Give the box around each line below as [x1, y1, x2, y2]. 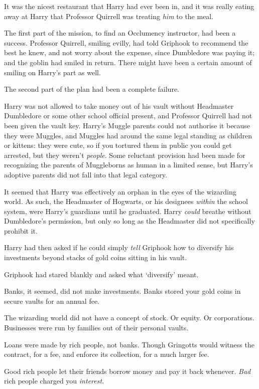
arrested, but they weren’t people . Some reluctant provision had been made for [4, 149, 245, 160]
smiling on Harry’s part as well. [4, 67, 101, 77]
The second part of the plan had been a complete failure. [4, 84, 179, 94]
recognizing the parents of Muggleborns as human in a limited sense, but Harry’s [4, 159, 253, 170]
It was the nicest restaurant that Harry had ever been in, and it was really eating [4, 1, 254, 11]
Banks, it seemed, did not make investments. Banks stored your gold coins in [4, 286, 241, 296]
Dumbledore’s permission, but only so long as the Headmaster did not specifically [4, 216, 255, 226]
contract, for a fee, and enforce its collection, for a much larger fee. [4, 349, 209, 359]
